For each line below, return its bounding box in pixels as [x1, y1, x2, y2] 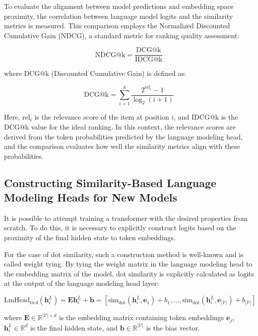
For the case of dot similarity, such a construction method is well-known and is [4, 249, 244, 259]
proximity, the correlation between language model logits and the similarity [4, 10, 233, 21]
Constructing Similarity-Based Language [4, 175, 217, 190]
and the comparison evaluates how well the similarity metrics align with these [4, 141, 241, 151]
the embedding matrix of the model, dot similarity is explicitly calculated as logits [4, 268, 254, 278]
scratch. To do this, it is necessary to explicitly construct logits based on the [4, 222, 236, 233]
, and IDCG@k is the [174, 112, 238, 122]
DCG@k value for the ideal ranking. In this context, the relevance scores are [4, 121, 236, 132]
